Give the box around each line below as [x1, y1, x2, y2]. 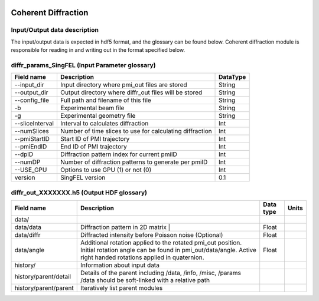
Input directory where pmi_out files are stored [60, 81, 187, 89]
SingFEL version [60, 174, 106, 182]
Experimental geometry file [60, 112, 136, 120]
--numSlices [14, 127, 50, 135]
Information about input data [80, 261, 159, 269]
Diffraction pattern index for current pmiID [60, 150, 177, 158]
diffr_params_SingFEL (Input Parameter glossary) [11, 61, 156, 69]
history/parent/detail [14, 273, 71, 281]
